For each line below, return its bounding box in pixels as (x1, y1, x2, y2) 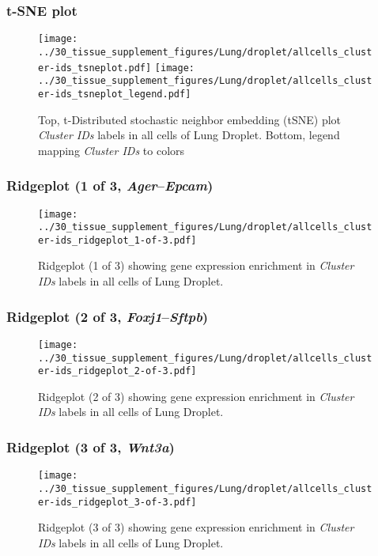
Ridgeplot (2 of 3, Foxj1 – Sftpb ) (6, 306, 209, 326)
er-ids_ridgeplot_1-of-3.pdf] (38, 234, 197, 246)
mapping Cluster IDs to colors (38, 142, 185, 158)
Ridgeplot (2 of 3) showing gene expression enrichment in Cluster (38, 388, 354, 404)
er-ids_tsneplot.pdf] (38, 62, 152, 74)
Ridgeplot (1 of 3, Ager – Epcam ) (6, 176, 214, 195)
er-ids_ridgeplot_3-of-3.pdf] (38, 496, 197, 508)
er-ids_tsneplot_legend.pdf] (38, 88, 191, 100)
